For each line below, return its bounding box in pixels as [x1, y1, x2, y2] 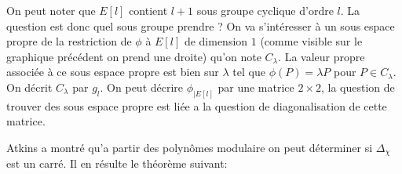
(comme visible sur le [260, 33, 363, 49]
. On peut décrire [100, 78, 184, 95]
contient [129, 2, 168, 18]
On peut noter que [6, 2, 96, 18]
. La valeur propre [278, 48, 365, 64]
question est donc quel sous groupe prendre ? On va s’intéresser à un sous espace [6, 17, 395, 34]
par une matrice [217, 78, 294, 95]
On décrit [6, 78, 53, 95]
